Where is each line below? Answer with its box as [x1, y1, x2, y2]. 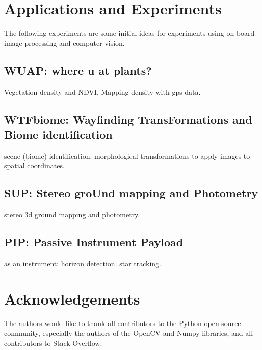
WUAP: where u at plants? [4, 62, 152, 78]
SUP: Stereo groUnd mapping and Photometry [4, 185, 258, 201]
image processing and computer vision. [4, 37, 125, 48]
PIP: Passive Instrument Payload [4, 234, 184, 250]
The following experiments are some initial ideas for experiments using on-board [4, 28, 255, 38]
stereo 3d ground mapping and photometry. [4, 209, 140, 220]
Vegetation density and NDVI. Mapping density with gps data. [4, 86, 201, 97]
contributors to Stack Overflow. [4, 337, 102, 348]
